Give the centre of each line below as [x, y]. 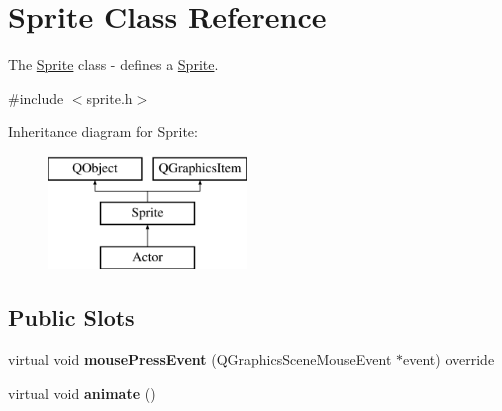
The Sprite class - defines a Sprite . [113, 64]
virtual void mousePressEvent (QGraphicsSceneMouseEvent [200, 359]
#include [36, 97]
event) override [449, 359]
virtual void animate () [82, 392]
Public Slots [71, 317]
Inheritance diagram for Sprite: [103, 131]
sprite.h [109, 97]
